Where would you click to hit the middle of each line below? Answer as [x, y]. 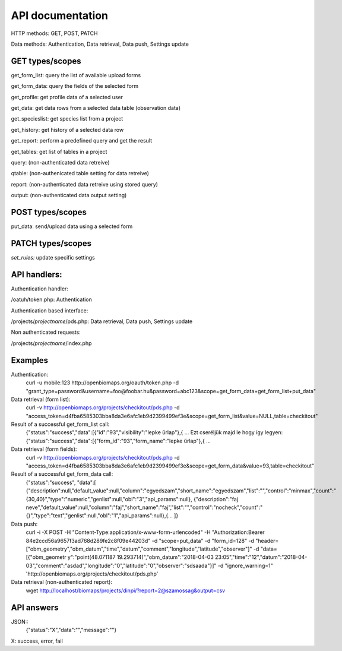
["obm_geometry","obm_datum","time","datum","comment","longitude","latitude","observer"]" [139, 549]
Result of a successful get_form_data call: [62, 474]
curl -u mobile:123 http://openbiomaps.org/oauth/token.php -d [102, 383]
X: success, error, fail [37, 641]
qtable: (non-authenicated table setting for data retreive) [80, 173]
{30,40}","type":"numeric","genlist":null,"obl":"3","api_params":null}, [109, 499]
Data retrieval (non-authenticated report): [62, 582]
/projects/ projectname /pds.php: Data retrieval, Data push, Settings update [102, 321]
